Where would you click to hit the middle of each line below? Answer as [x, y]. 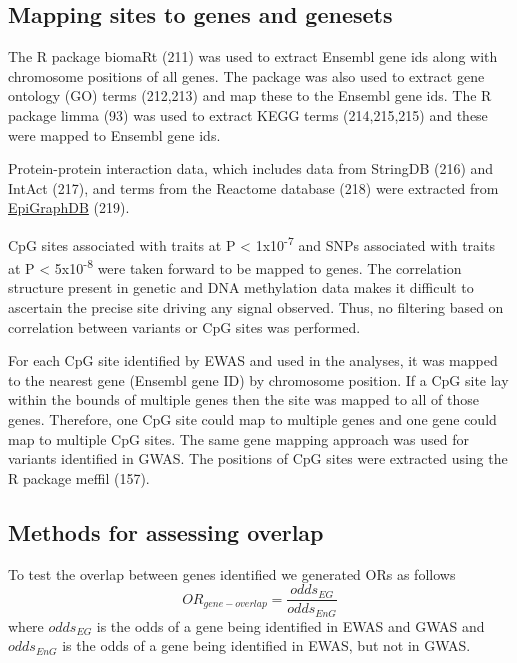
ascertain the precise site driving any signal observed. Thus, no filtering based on [256, 307]
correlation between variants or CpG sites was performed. [184, 326]
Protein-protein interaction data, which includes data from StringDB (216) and [251, 168]
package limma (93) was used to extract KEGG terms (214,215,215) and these [248, 114]
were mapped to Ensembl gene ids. [114, 134]
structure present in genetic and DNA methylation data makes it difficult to [241, 287]
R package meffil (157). [79, 477]
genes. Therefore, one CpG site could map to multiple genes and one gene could [252, 419]
